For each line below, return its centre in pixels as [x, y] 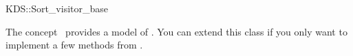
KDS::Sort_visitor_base [57, 8]
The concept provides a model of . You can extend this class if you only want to [176, 31]
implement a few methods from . [74, 45]
